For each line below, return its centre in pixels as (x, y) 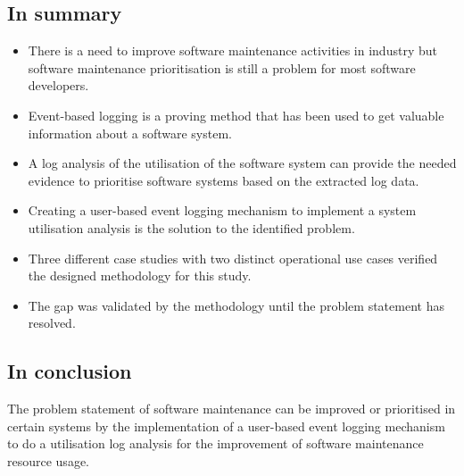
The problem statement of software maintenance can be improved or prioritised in (232, 409)
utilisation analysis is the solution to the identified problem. (191, 227)
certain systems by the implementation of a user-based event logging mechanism (226, 426)
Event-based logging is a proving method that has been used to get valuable (236, 115)
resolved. (52, 323)
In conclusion (70, 371)
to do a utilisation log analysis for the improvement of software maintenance (215, 443)
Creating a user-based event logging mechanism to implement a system (222, 210)
